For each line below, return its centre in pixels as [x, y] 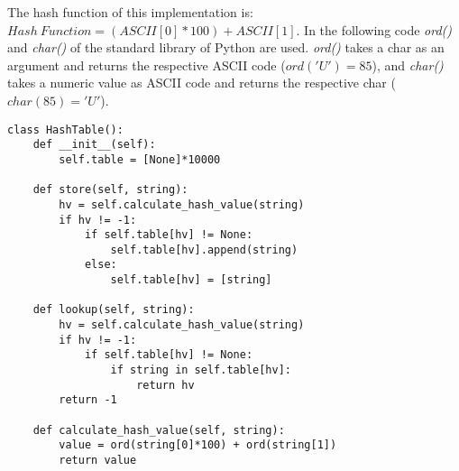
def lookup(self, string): [114, 310]
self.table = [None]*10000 [140, 159]
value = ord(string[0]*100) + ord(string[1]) [198, 445]
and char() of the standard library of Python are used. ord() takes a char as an [226, 47]
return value [98, 460]
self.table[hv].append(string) [204, 249]
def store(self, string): [110, 190]
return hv [165, 385]
